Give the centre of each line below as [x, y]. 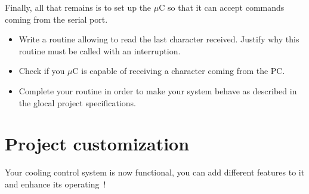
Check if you [42, 71]
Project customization [97, 144]
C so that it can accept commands [222, 7]
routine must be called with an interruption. [100, 50]
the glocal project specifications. [77, 102]
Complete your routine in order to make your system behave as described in [158, 90]
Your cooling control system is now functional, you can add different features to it [155, 172]
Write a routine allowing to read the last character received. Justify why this [159, 39]
